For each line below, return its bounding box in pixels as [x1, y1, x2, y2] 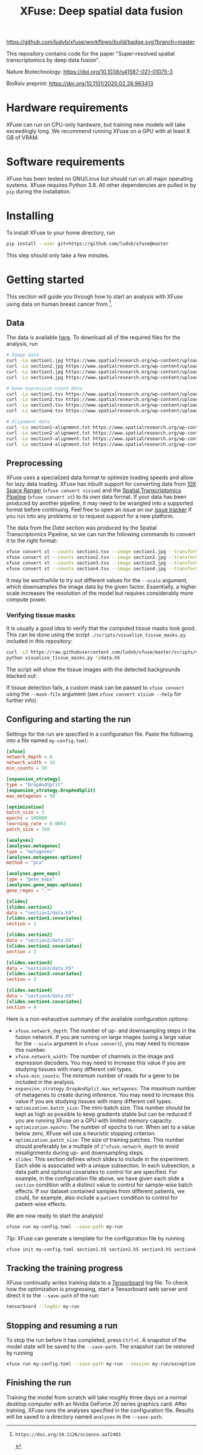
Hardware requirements [6, 101, 129, 115]
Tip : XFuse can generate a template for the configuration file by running [6, 1234, 185, 1242]
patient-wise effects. [14, 1200, 67, 1207]
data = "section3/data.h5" [6, 965, 74, 971]
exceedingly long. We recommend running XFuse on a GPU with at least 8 [6, 128, 190, 135]
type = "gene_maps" [6, 877, 56, 883]
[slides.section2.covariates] [6, 943, 83, 949]
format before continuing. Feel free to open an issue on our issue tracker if [6, 506, 192, 513]
